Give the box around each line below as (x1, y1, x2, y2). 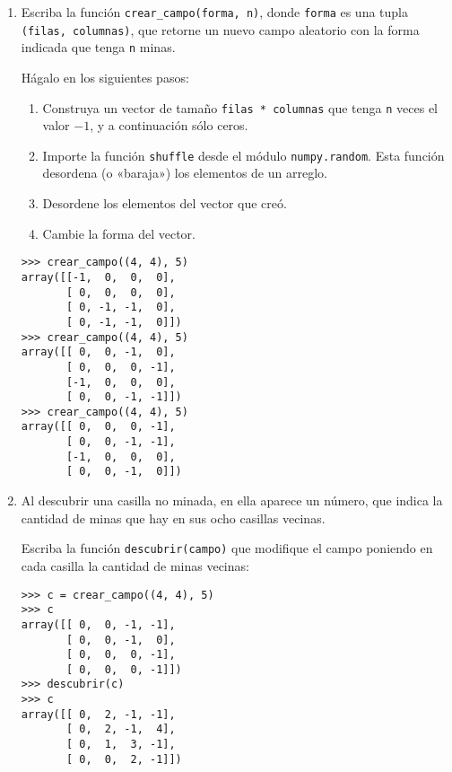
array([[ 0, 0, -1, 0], (21, 346, 176, 359)
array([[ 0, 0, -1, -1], (21, 618, 176, 631)
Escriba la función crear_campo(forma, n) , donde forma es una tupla (21, 3, 408, 21)
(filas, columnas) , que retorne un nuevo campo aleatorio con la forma (21, 20, 420, 39)
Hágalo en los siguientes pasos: (21, 67, 189, 86)
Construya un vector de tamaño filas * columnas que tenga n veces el (42, 98, 439, 117)
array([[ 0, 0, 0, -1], (21, 420, 176, 434)
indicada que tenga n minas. (21, 38, 176, 57)
